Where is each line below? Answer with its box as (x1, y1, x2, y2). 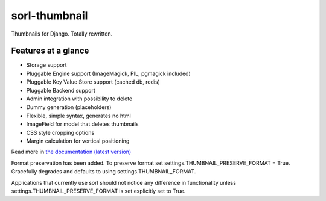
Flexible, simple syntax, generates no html (26, 112, 131, 119)
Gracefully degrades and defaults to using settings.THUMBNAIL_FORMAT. (11, 168, 196, 175)
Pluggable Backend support (26, 87, 96, 94)
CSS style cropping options (26, 129, 95, 136)
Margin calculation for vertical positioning (26, 137, 130, 144)
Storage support (26, 61, 67, 69)
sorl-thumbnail (11, 9, 88, 22)
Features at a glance (11, 46, 89, 56)
